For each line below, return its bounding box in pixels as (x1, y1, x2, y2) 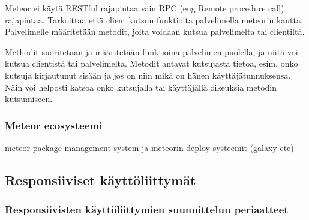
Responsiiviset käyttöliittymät (5, 170, 196, 189)
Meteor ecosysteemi (5, 117, 103, 132)
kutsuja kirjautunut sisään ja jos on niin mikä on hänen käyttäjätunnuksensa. (5, 68, 291, 81)
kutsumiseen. (5, 92, 53, 105)
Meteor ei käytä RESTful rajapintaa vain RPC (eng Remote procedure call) (5, 2, 284, 14)
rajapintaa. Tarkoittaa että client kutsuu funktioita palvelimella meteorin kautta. (5, 13, 303, 26)
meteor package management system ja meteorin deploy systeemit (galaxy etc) (5, 141, 294, 153)
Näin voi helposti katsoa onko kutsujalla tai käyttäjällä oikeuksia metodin (5, 80, 277, 93)
